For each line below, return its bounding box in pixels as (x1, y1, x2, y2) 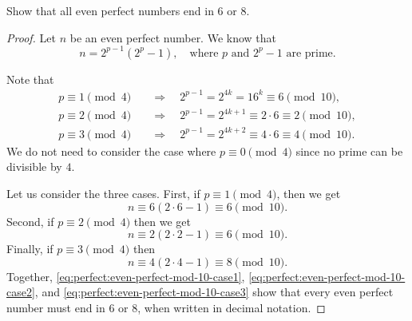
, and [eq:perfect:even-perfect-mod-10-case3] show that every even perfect (34, 283, 394, 300)
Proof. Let (6, 29, 56, 46)
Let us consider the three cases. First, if (6, 185, 200, 202)
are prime (286, 47, 333, 59)
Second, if (6, 212, 54, 229)
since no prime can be (295, 142, 403, 159)
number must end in (6, 299, 105, 316)
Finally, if (6, 240, 53, 257)
